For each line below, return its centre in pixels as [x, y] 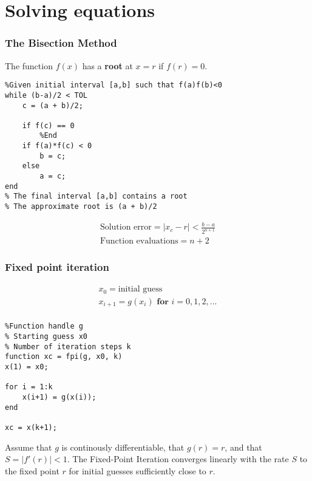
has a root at [107, 65]
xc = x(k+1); [31, 427]
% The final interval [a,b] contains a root [96, 196]
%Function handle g [44, 326]
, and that [243, 447]
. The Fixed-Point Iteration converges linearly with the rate [178, 459]
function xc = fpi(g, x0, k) [64, 357]
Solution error [126, 227]
